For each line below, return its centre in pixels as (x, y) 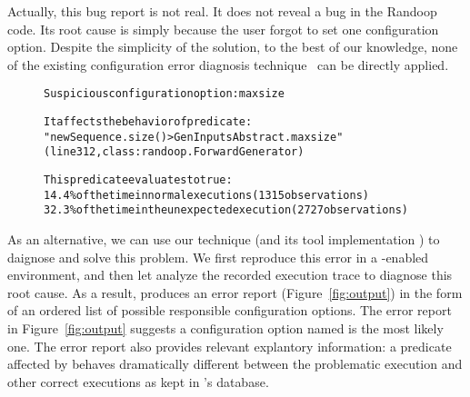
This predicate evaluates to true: (138, 180)
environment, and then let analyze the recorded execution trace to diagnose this (230, 275)
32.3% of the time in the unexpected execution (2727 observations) (226, 210)
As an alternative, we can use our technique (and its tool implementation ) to (224, 238)
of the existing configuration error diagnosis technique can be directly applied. (228, 64)
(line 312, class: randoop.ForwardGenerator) (174, 152)
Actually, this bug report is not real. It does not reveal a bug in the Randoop (222, 11)
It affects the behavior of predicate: (148, 122)
